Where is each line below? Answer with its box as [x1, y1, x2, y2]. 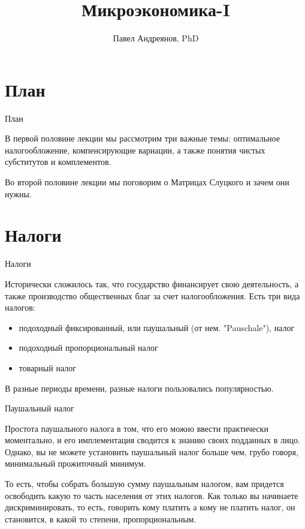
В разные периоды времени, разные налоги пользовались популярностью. [5, 381, 274, 394]
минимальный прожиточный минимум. [5, 457, 146, 470]
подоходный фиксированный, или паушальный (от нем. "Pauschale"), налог [19, 321, 295, 333]
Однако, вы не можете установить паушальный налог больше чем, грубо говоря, [5, 445, 298, 458]
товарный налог [19, 361, 76, 374]
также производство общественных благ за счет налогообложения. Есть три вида [5, 289, 300, 302]
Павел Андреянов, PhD [113, 32, 199, 44]
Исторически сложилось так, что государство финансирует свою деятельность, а [5, 277, 299, 290]
